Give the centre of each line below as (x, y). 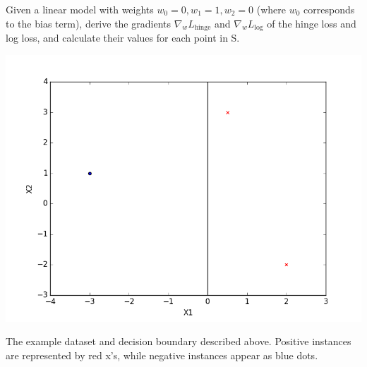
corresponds (329, 9)
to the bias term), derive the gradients (88, 23)
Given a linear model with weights (80, 9)
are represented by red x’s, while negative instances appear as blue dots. (162, 355)
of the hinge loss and (312, 23)
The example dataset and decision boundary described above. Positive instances (179, 341)
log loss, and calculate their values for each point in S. (123, 38)
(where (271, 9)
